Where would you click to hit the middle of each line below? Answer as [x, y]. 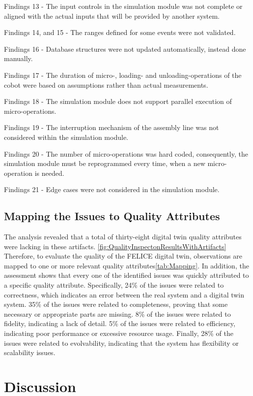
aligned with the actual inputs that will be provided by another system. [112, 16]
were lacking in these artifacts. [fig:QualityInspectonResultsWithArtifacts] [115, 246]
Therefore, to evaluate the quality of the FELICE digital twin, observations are [123, 256]
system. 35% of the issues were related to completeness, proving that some [116, 304]
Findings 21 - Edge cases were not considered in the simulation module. [112, 189]
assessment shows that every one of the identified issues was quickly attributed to [126, 275]
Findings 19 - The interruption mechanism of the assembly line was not [112, 127]
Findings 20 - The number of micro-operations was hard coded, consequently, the [126, 153]
